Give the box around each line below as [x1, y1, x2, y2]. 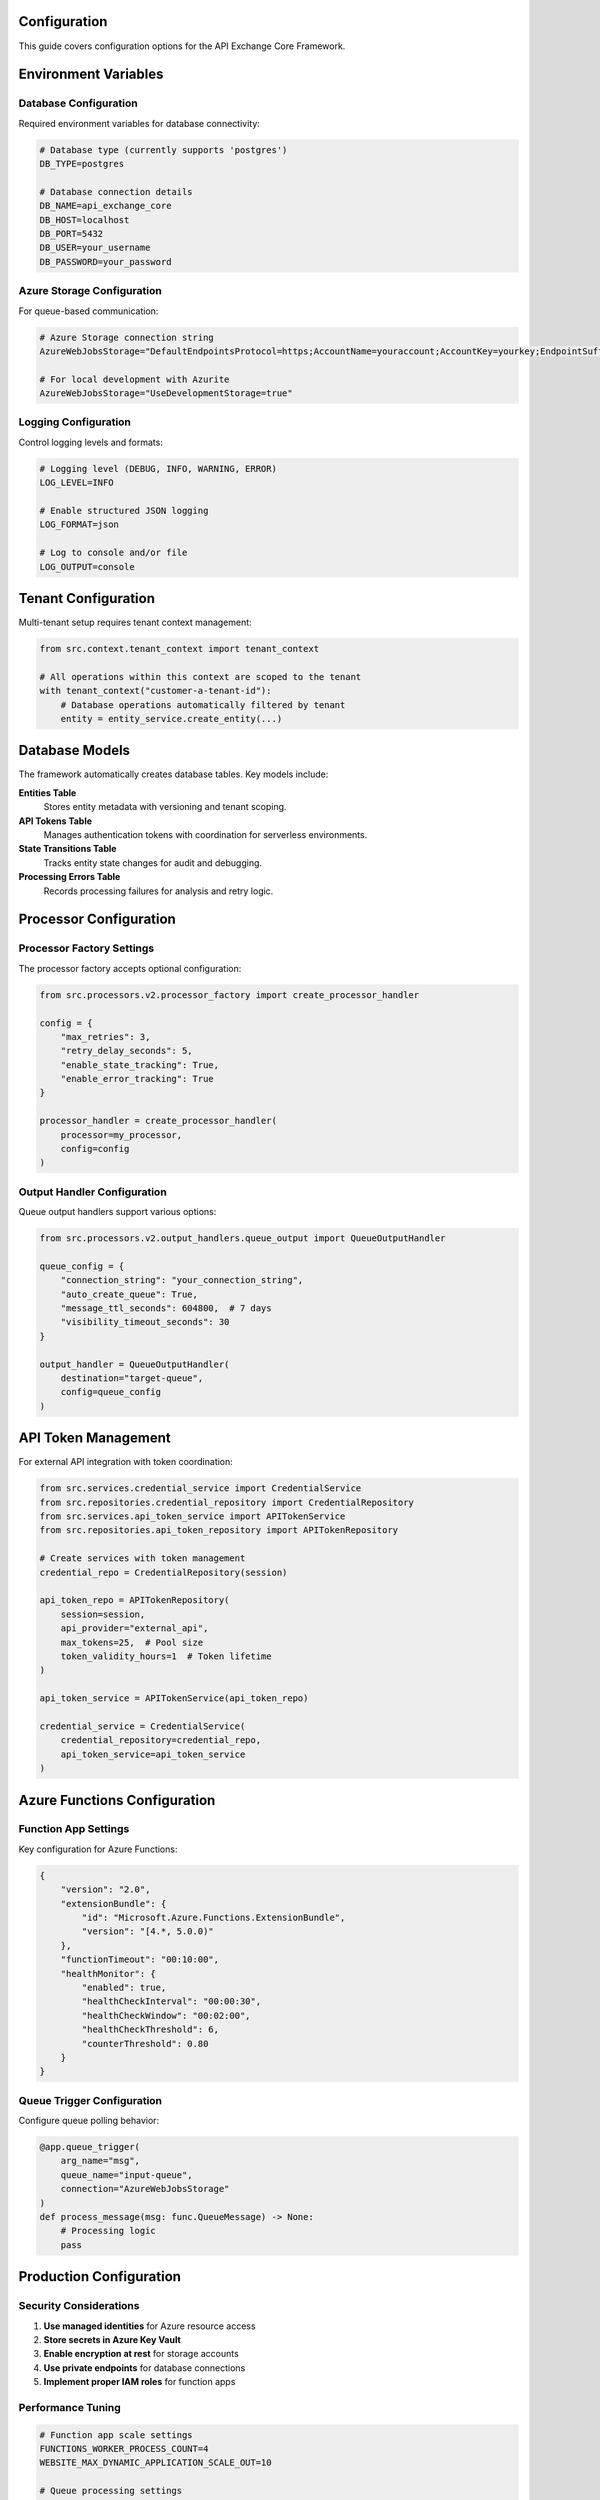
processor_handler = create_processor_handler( [39, 1115, 277, 1127]
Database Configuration [18, 96, 139, 110]
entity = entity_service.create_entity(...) [60, 713, 283, 724]
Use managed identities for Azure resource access [43, 2320, 256, 2332]
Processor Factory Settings [18, 941, 155, 955]
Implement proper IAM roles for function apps [43, 2376, 236, 2388]
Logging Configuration [18, 415, 132, 429]
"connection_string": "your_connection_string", [60, 1275, 304, 1286]
